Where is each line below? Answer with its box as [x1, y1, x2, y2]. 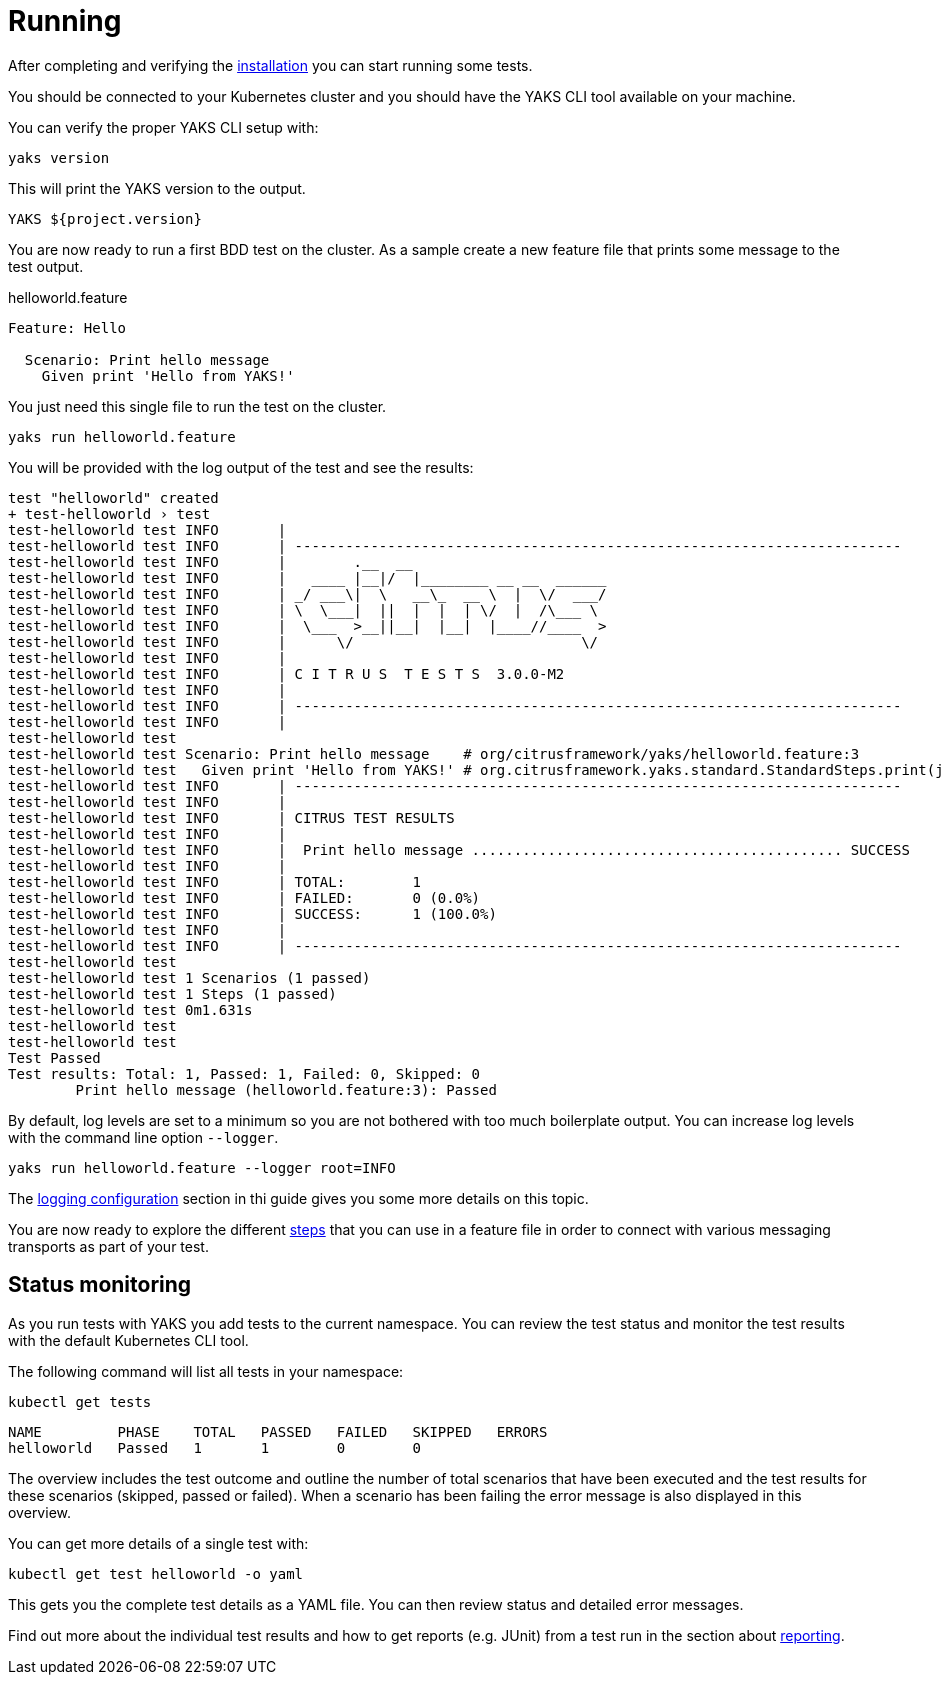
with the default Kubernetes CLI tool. [8, 1331, 249, 1349]
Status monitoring [8, 1272, 192, 1298]
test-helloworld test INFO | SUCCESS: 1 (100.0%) [8, 905, 497, 922]
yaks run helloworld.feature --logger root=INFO [8, 1159, 396, 1176]
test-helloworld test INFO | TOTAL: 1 [8, 873, 422, 890]
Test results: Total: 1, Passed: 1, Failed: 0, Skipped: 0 [8, 1065, 481, 1082]
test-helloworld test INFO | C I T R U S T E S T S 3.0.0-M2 [8, 665, 565, 682]
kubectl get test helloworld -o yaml [8, 1565, 304, 1582]
